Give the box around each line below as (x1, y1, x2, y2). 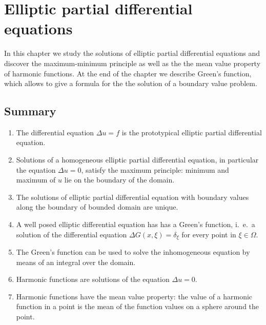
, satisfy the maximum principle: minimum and (81, 164, 229, 175)
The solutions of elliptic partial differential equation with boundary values (16, 191, 249, 202)
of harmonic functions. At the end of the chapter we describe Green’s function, (4, 68, 252, 78)
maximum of (16, 174, 56, 185)
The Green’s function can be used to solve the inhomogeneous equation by (16, 247, 250, 257)
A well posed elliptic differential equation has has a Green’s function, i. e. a (16, 219, 255, 230)
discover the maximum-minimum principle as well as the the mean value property (4, 57, 261, 68)
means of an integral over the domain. (16, 256, 136, 267)
